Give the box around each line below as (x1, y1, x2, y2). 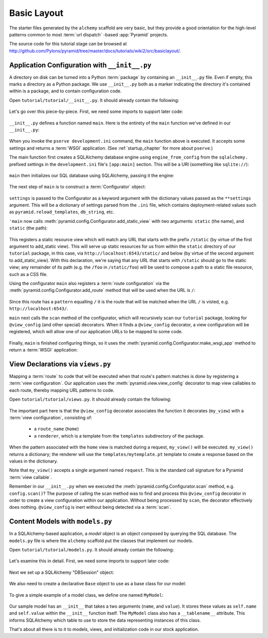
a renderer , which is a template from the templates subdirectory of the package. (34, 433, 204, 439)
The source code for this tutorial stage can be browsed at (9, 41, 127, 47)
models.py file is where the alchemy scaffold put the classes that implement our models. (9, 538, 194, 544)
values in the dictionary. (9, 458, 58, 464)
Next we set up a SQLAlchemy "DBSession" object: (9, 569, 114, 575)
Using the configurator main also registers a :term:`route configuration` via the (9, 280, 170, 286)
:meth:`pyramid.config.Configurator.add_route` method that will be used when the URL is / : (9, 287, 196, 293)
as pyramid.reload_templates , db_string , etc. (9, 209, 114, 215)
